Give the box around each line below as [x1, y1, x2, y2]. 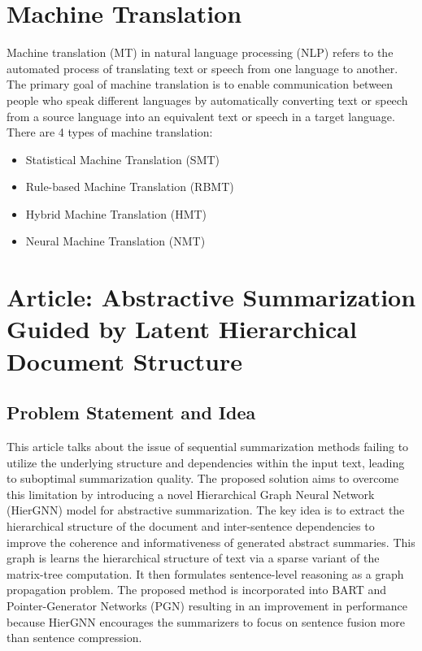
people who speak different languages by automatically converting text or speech [7, 91, 408, 108]
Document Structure [7, 344, 243, 377]
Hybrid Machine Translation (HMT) [25, 205, 207, 222]
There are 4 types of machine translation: [7, 124, 213, 141]
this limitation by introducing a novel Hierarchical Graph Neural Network [7, 485, 375, 502]
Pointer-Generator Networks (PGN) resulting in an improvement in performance [7, 597, 408, 614]
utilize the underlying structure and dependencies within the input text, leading [7, 454, 405, 471]
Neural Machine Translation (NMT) [25, 232, 206, 250]
